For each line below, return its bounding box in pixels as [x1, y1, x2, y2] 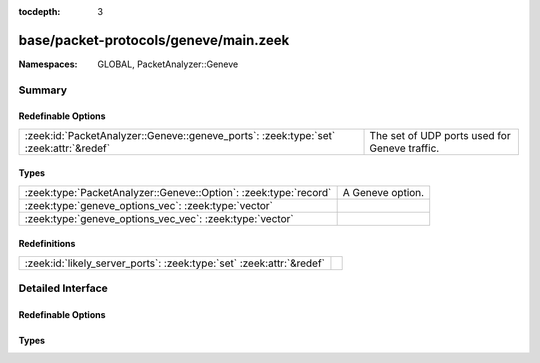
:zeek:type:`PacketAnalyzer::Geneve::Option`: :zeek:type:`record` [24, 185, 332, 199]
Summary [18, 83, 68, 97]
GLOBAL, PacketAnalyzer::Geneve [97, 58, 239, 70]
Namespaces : [18, 58, 78, 70]
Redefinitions [18, 238, 76, 250]
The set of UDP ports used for [369, 128, 511, 142]
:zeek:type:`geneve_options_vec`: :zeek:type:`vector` [24, 198, 274, 212]
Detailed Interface [18, 281, 109, 295]
